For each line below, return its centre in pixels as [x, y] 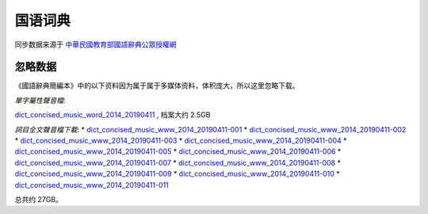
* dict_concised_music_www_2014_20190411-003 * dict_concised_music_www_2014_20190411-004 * [181, 141]
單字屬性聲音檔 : [40, 100]
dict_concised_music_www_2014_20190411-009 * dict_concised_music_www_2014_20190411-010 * [177, 174]
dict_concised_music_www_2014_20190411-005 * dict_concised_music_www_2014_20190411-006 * [178, 151]
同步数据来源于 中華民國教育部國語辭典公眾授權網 [96, 44]
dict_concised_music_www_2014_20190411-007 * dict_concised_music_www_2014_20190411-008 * [178, 162]
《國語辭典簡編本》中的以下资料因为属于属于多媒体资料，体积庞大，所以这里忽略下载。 [157, 86]
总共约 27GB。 [39, 199]
